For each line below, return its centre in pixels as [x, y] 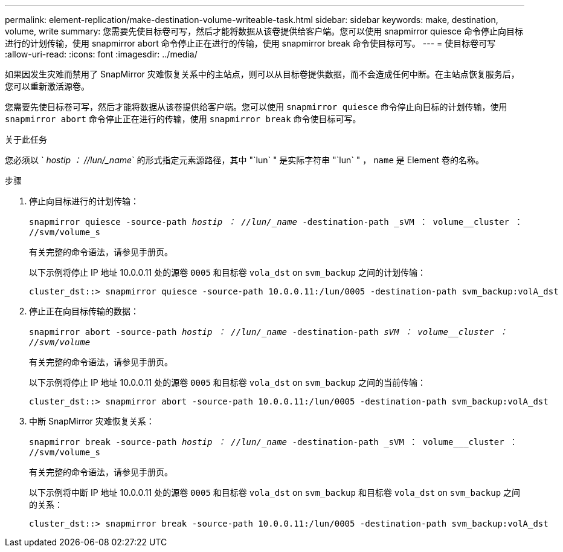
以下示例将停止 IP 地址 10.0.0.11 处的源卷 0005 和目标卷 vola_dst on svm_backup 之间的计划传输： [227, 272]
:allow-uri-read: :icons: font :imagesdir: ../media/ [101, 54]
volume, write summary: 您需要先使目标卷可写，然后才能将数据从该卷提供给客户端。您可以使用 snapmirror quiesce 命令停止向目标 [264, 31]
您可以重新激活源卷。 [47, 86]
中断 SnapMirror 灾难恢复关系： [92, 421]
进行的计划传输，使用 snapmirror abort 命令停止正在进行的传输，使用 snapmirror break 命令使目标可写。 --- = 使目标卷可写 [250, 43]
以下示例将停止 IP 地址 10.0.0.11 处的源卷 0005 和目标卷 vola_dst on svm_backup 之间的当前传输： [227, 382]
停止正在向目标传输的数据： [84, 311]
